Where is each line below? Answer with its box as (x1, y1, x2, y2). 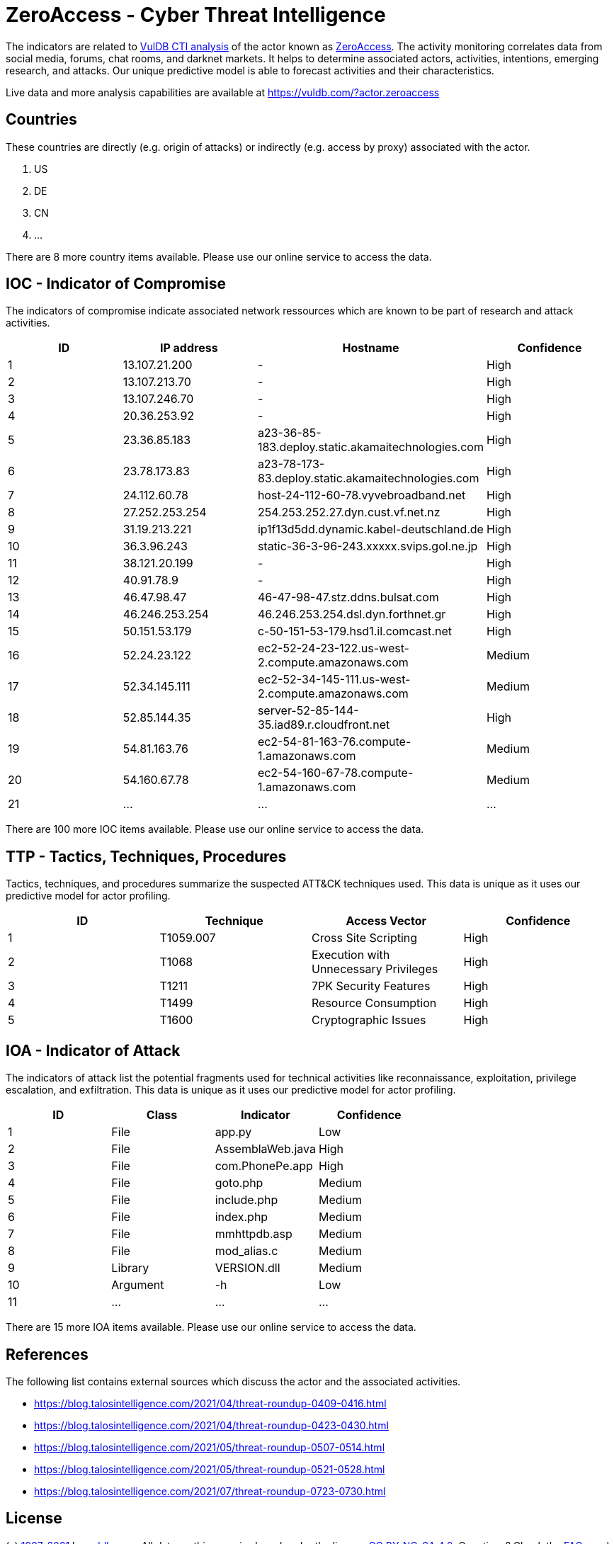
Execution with (312, 948, 390, 963)
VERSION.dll (215, 1261, 280, 1276)
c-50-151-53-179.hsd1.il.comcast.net (257, 624, 452, 639)
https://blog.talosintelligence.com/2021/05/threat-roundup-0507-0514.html (34, 1441, 385, 1453)
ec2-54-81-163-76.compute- (257, 734, 411, 749)
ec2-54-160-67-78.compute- (257, 766, 414, 780)
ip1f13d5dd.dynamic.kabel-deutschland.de (257, 522, 484, 537)
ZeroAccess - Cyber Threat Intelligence (6, 3, 386, 27)
